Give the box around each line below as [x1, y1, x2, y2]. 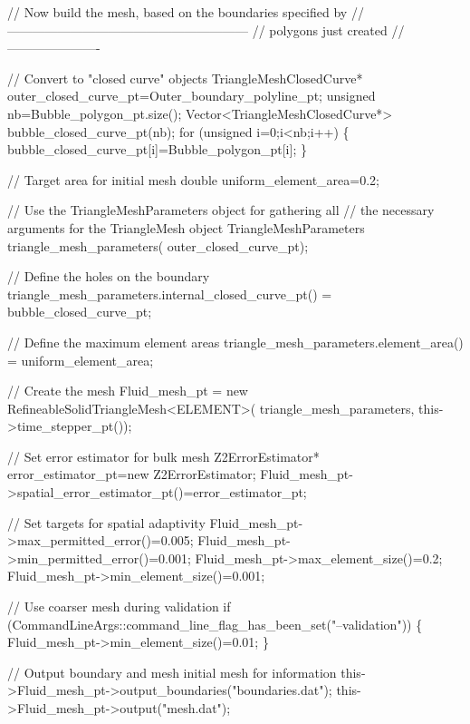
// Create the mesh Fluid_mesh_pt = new [7, 381, 248, 400]
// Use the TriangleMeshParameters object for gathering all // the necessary [7, 201, 435, 220]
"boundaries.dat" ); [232, 680, 332, 700]
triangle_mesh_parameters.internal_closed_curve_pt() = [7, 284, 332, 303]
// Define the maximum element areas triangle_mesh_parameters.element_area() [7, 332, 464, 351]
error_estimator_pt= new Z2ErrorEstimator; [7, 465, 256, 484]
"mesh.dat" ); [162, 699, 231, 717]
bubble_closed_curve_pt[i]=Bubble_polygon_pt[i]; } [7, 140, 307, 159]
